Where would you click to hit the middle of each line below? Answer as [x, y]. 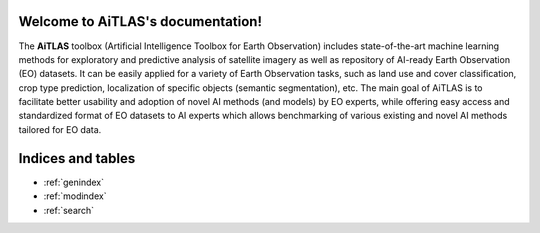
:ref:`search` [69, 210]
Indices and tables [77, 158]
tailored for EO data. [60, 129]
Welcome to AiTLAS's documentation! [140, 21]
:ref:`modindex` [75, 196]
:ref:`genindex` [74, 182]
